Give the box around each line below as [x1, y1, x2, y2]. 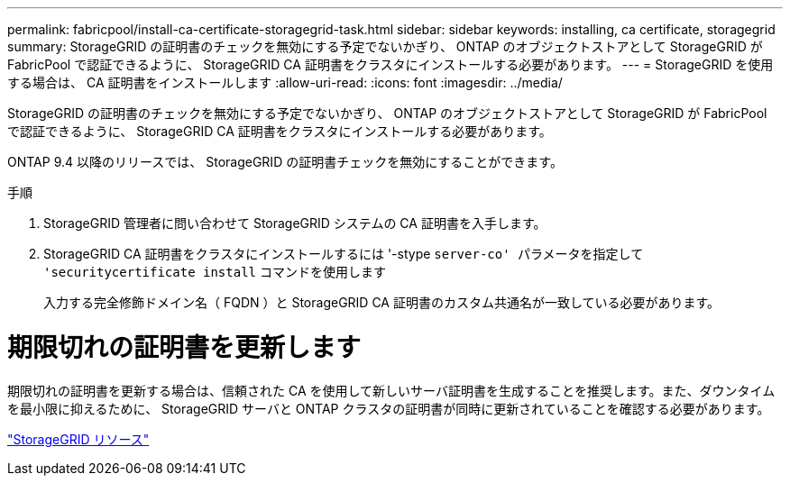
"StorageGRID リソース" [7, 431, 150, 447]
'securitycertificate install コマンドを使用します [43, 264, 386, 279]
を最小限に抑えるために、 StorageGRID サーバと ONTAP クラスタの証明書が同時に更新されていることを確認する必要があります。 [7, 400, 770, 416]
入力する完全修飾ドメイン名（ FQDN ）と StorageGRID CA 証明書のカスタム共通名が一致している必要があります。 [43, 295, 721, 310]
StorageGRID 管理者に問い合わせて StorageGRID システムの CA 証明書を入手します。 [43, 215, 547, 231]
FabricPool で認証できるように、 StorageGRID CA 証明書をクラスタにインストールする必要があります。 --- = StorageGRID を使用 [7, 57, 774, 72]
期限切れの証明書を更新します [7, 332, 362, 363]
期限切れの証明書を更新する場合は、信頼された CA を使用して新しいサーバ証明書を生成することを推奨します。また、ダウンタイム [7, 382, 776, 398]
